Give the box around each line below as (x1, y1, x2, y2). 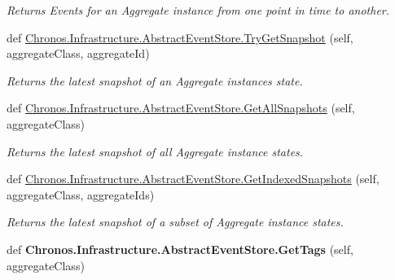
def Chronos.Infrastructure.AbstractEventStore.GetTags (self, (7, 240, 353, 257)
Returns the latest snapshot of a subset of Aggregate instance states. (7, 213, 344, 230)
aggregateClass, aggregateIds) (7, 186, 155, 203)
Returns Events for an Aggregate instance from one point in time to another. (7, 2, 390, 18)
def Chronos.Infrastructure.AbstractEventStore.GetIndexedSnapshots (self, (7, 170, 380, 187)
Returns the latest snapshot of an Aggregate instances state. (7, 72, 303, 89)
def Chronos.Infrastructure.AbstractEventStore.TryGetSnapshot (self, (7, 28, 353, 46)
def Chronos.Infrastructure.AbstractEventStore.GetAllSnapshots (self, (7, 99, 355, 116)
